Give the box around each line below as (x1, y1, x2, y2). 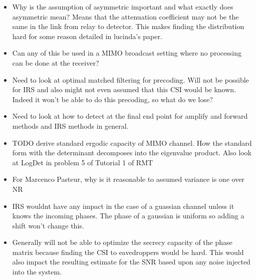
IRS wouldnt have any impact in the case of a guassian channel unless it (12, 200, 234, 211)
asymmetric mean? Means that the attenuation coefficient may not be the (12, 11, 239, 22)
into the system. (12, 266, 62, 277)
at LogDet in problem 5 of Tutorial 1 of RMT (12, 157, 153, 167)
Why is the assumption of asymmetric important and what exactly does (12, 2, 233, 12)
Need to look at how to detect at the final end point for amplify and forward (12, 111, 248, 121)
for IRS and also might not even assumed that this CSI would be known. (12, 84, 236, 95)
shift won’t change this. (12, 220, 84, 230)
